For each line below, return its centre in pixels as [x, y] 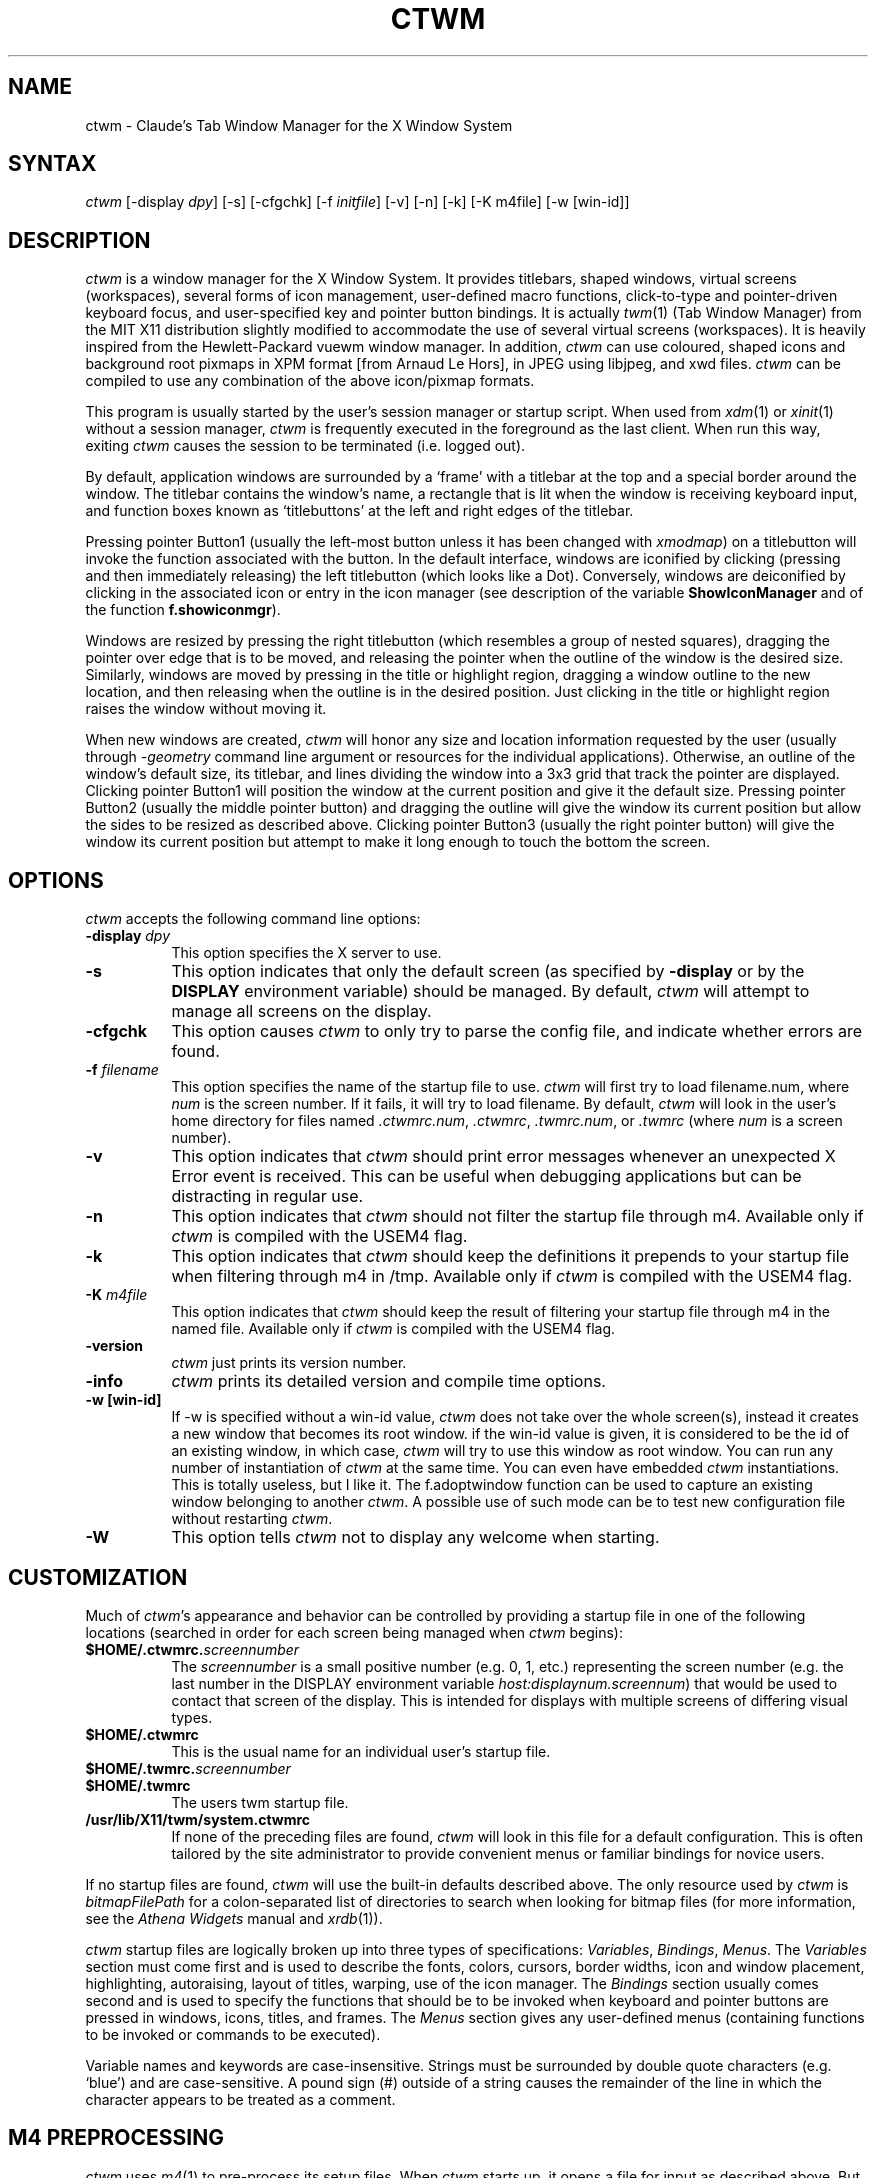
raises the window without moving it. [206, 709]
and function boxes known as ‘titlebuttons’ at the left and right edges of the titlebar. [359, 511]
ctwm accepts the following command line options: [253, 919]
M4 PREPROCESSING [116, 2138]
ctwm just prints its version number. [289, 1363]
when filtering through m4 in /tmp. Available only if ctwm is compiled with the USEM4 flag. [512, 1276]
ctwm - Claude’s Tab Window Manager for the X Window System [299, 125]
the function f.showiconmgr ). [183, 610]
